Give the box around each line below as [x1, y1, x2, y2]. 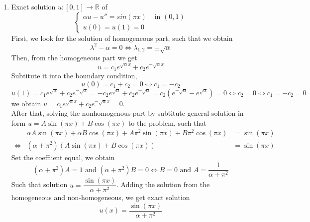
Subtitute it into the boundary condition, [11, 70, 137, 81]
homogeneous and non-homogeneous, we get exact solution [11, 192, 190, 203]
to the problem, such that [128, 117, 207, 128]
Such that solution [11, 179, 68, 190]
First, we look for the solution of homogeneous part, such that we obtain [11, 32, 233, 43]
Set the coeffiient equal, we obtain [11, 152, 115, 162]
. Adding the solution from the [116, 179, 210, 190]
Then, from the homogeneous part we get [11, 52, 137, 63]
